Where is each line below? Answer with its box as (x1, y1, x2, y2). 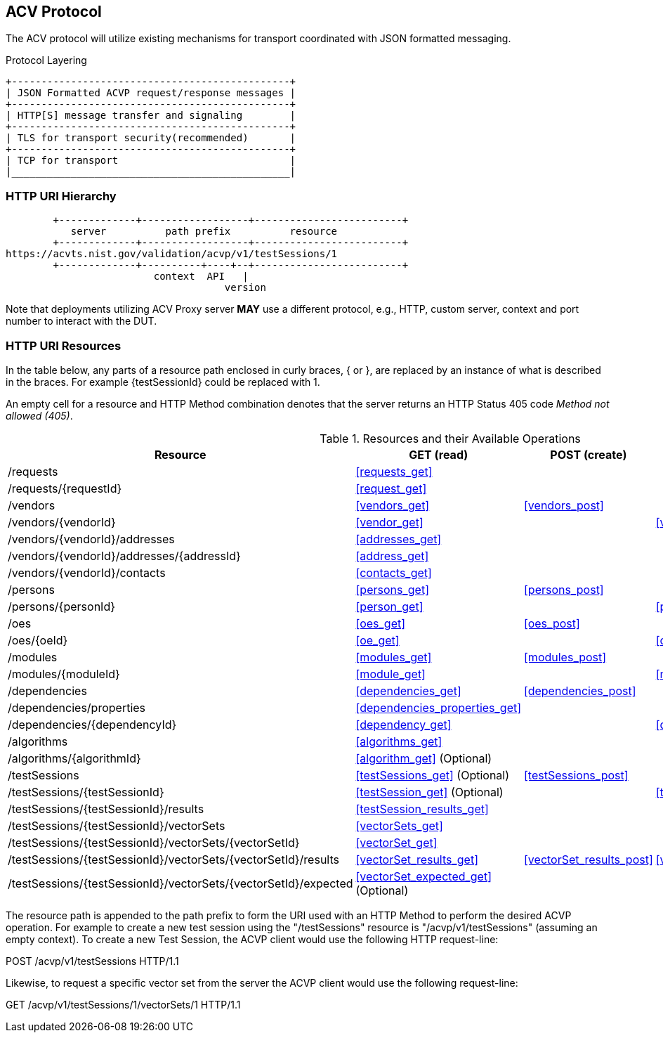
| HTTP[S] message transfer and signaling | (6, 110, 296, 122)
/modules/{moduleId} (8, 666, 120, 681)
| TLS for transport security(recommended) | (6, 132, 296, 144)
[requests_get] (355, 464, 433, 479)
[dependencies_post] (524, 683, 636, 698)
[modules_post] (524, 649, 607, 664)
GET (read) (409, 447, 468, 462)
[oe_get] (355, 632, 400, 647)
